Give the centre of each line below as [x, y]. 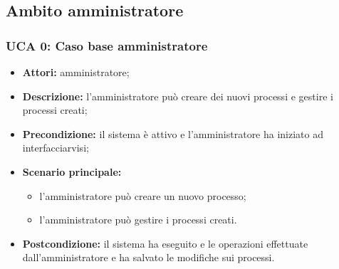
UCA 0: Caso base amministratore [107, 45]
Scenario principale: [72, 171]
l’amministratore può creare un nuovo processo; [143, 195]
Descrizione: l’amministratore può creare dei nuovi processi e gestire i [178, 96]
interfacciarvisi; [56, 148]
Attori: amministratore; [76, 72]
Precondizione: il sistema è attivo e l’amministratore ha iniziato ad [173, 133]
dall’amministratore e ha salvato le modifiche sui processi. [148, 257]
